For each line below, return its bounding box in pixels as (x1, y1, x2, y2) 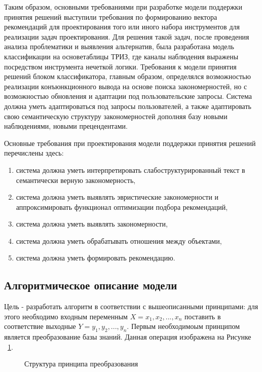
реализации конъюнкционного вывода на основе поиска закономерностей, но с (4, 81, 247, 91)
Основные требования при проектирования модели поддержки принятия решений (4, 137, 256, 148)
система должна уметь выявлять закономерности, (16, 218, 168, 229)
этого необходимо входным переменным (4, 311, 128, 321)
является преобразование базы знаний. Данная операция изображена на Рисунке (4, 331, 251, 342)
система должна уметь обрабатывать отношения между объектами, (16, 235, 222, 246)
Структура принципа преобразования (24, 358, 138, 369)
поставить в (184, 311, 221, 321)
